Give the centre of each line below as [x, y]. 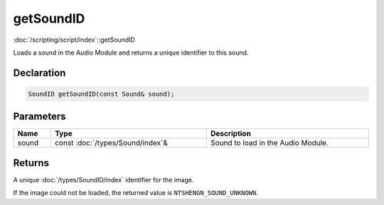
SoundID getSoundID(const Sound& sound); [101, 94]
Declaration [39, 73]
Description [231, 133]
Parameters [39, 117]
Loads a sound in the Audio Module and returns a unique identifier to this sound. [131, 52]
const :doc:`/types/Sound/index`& [111, 143]
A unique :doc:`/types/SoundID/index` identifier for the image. [103, 179]
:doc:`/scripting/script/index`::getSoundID [74, 40]
